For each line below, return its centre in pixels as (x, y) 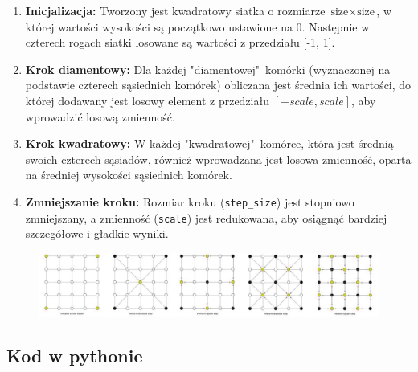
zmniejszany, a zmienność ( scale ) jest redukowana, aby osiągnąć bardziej (206, 217)
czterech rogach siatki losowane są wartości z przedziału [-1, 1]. (180, 42)
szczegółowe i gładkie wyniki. (97, 233)
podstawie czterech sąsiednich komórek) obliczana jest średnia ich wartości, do (218, 85)
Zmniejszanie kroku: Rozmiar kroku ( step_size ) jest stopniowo (190, 201)
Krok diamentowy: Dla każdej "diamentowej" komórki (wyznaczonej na (208, 69)
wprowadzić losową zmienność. (100, 116)
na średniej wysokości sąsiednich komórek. (129, 175)
